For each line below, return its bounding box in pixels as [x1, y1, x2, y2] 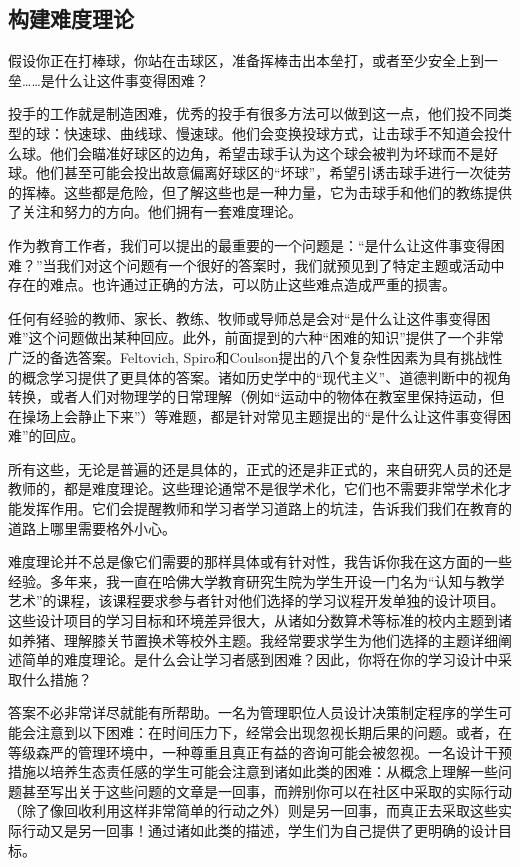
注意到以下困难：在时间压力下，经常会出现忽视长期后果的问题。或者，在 [35, 722, 512, 743]
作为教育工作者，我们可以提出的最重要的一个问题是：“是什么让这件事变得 [8, 234, 491, 255]
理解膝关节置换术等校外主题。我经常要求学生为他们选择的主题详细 [63, 629, 498, 650]
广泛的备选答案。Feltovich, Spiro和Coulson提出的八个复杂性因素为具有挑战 [8, 346, 489, 367]
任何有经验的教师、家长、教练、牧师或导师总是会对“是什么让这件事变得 [8, 307, 477, 328]
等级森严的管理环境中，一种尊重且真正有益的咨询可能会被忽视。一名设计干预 [8, 741, 512, 762]
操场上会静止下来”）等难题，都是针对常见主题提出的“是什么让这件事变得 [21, 405, 498, 426]
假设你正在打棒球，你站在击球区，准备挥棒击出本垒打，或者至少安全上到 [8, 50, 484, 71]
